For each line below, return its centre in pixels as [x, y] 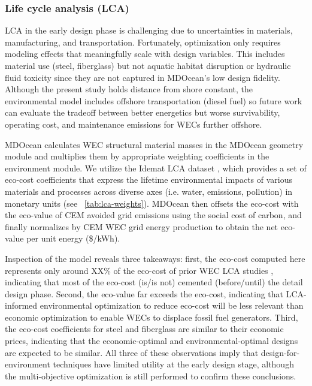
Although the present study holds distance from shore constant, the [129, 89]
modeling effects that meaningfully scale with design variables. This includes [145, 54]
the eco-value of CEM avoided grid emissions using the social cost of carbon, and [153, 215]
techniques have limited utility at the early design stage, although [173, 364]
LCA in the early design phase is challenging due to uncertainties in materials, [149, 30]
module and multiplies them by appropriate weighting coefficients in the [137, 156]
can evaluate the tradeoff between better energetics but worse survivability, [143, 112]
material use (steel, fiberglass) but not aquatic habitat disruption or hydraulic [148, 65]
